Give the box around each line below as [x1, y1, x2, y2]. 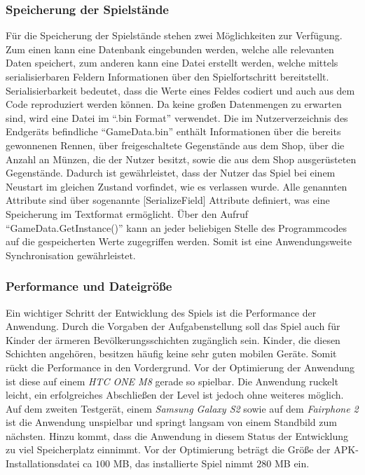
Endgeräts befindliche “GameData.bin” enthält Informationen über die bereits [6, 124, 341, 139]
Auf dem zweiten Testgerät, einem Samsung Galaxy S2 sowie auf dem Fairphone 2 [6, 401, 359, 415]
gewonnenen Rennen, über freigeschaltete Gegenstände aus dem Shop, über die [6, 137, 345, 152]
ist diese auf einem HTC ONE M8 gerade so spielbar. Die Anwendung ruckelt [6, 373, 338, 388]
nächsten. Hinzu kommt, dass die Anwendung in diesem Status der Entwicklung [6, 428, 349, 443]
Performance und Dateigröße [6, 277, 172, 295]
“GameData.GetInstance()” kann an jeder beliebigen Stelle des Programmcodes [6, 220, 347, 235]
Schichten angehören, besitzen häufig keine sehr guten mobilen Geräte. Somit [6, 346, 337, 361]
